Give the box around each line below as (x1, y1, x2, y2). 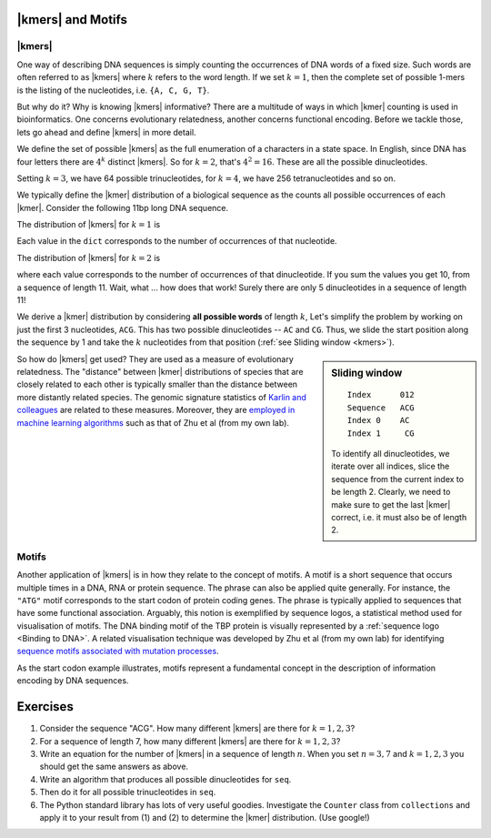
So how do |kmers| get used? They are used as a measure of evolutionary (16, 353, 295, 364)
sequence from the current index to (331, 473, 464, 484)
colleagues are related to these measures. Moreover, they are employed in (16, 405, 296, 416)
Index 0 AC (346, 415, 410, 426)
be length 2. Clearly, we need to (331, 487, 451, 498)
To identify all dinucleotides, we (331, 449, 450, 459)
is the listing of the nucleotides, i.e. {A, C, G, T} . (16, 85, 210, 96)
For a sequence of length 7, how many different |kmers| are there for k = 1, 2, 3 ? (39, 735, 341, 746)
